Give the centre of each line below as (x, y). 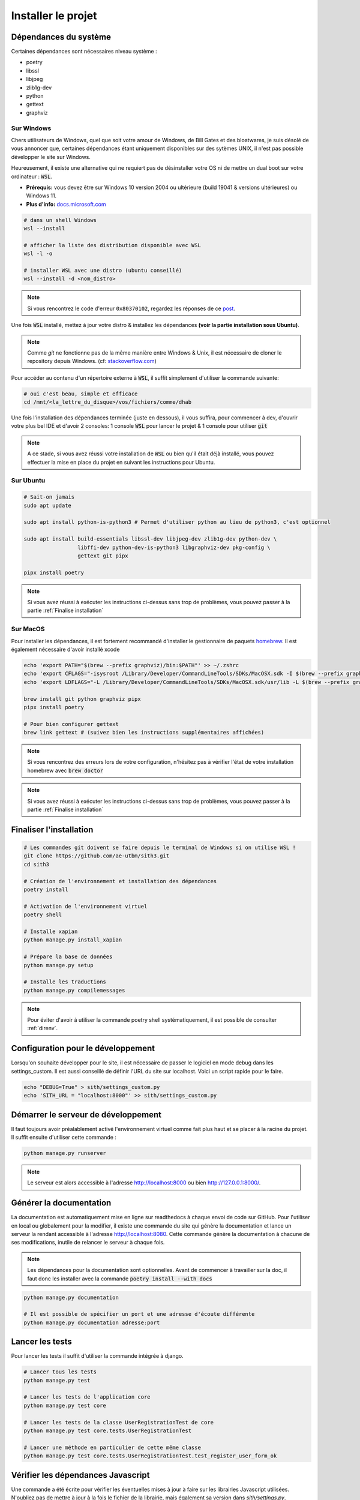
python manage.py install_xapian (73, 940)
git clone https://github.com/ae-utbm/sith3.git (97, 856)
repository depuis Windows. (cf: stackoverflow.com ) (92, 361)
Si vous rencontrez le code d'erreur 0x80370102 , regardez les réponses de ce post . (131, 308)
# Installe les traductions (65, 982)
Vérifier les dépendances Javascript (80, 1475)
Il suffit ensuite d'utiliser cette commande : (64, 1138)
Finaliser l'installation (52, 829)
